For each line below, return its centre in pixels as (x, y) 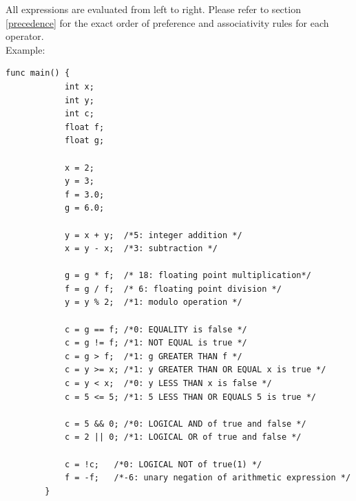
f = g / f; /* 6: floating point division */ (173, 289)
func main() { (38, 73)
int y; (79, 100)
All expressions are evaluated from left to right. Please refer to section (153, 9)
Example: (25, 49)
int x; (79, 86)
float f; (84, 127)
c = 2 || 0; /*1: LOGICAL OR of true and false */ (183, 437)
